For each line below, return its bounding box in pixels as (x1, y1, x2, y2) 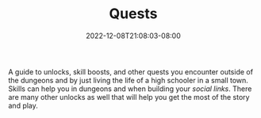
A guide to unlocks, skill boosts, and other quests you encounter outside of (8, 67, 254, 76)
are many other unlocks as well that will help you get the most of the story (8, 92, 250, 101)
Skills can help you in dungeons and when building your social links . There (8, 84, 252, 93)
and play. (8, 101, 38, 110)
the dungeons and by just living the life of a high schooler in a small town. (8, 75, 248, 85)
